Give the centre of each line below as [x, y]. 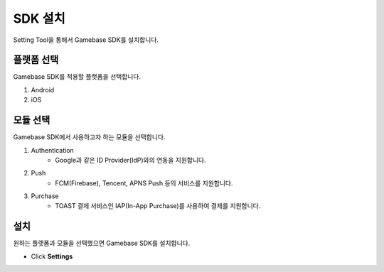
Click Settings [52, 256]
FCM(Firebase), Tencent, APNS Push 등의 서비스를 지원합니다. [144, 183]
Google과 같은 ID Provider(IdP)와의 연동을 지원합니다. [130, 160]
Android [43, 89]
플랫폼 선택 [36, 60]
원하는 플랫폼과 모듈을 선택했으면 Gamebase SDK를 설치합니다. [102, 243]
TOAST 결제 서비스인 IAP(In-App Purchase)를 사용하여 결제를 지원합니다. [158, 206]
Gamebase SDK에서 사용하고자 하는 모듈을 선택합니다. [90, 137]
